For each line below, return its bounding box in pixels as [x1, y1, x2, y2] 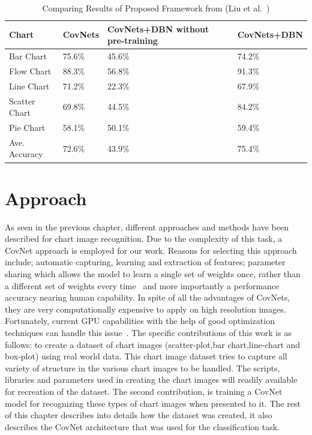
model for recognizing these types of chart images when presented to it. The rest [5, 397, 301, 409]
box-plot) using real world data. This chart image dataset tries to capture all [5, 350, 287, 362]
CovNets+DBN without [107, 22, 209, 35]
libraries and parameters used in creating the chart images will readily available [5, 373, 298, 386]
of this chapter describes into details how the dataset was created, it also [5, 409, 272, 421]
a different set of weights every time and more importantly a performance [5, 279, 280, 292]
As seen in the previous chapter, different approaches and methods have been [5, 220, 289, 233]
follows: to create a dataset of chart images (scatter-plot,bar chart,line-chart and [5, 338, 301, 350]
